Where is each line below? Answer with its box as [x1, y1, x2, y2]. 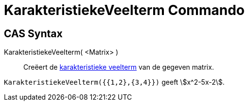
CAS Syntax [4, 27, 63, 40]
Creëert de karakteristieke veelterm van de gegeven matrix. [23, 63, 214, 72]
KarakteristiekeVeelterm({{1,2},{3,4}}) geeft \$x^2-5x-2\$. [4, 78, 225, 87]
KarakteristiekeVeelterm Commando [4, 2, 245, 18]
